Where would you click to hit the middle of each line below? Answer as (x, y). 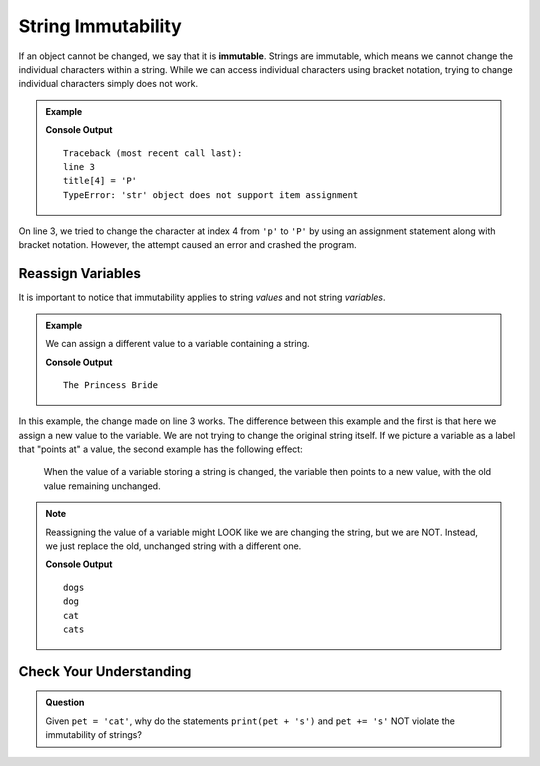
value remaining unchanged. (102, 486)
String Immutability (100, 26)
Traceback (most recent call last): (153, 153)
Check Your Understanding (105, 671)
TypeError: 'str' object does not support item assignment (211, 194)
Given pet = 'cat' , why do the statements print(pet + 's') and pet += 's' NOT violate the (250, 721)
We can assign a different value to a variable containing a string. (177, 344)
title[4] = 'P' (100, 181)
